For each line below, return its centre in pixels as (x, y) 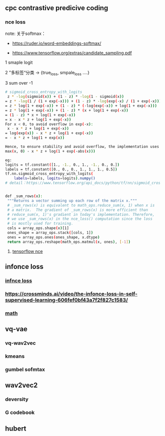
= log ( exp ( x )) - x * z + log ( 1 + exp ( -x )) (49, 133)
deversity (17, 399)
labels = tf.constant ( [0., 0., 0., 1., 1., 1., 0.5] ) (61, 169)
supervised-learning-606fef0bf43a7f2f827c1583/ (67, 300)
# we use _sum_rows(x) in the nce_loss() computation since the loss (80, 219)
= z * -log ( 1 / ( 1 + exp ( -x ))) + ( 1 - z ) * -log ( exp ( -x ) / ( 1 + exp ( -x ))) (83, 101)
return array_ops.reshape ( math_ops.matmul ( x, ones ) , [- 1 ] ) (69, 242)
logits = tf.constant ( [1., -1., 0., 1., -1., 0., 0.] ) (62, 165)
